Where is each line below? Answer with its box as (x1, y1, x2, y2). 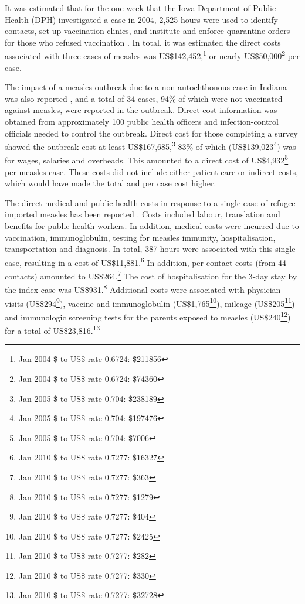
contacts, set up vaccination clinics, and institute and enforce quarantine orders (5, 25, 290, 37)
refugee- (270, 196, 299, 209)
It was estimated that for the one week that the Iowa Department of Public (5, 2, 276, 13)
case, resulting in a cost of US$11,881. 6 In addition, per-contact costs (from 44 (5, 254, 287, 268)
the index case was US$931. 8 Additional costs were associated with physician (5, 282, 281, 295)
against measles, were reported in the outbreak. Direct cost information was (5, 104, 277, 116)
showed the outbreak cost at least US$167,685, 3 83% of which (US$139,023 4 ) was (5, 139, 296, 152)
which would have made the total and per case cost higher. (5, 177, 216, 189)
